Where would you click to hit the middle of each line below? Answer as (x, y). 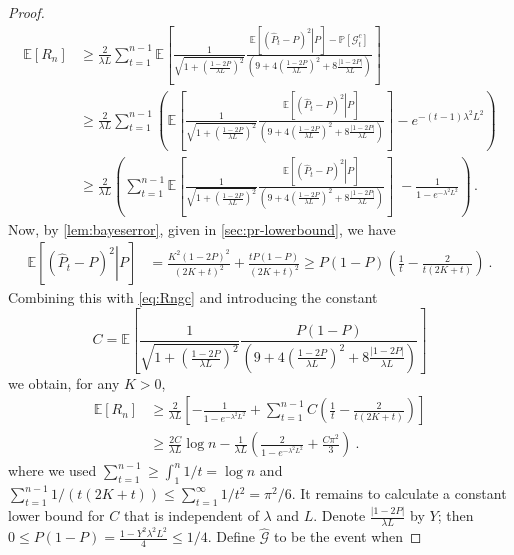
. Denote (339, 515)
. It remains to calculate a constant (399, 493)
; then (455, 515)
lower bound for (56, 515)
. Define (231, 536)
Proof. (26, 12)
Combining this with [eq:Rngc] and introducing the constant (193, 297)
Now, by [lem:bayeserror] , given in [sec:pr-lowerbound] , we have (202, 228)
